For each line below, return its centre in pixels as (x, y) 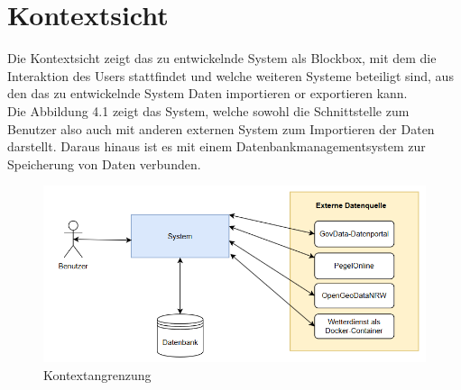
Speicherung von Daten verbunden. (104, 163)
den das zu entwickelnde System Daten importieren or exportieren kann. (207, 93)
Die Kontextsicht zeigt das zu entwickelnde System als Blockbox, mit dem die (222, 58)
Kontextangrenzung (97, 374)
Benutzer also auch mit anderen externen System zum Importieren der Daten (221, 128)
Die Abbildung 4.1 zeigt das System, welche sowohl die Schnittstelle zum (208, 110)
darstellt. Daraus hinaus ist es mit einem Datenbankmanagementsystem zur (217, 146)
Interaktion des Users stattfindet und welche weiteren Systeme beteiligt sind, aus (230, 75)
